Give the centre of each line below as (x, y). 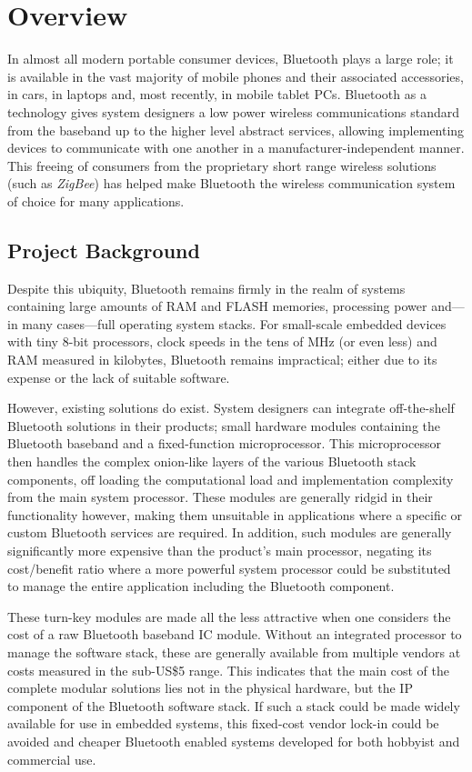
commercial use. (52, 759)
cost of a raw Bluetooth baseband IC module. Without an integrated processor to (235, 634)
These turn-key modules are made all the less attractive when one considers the (229, 616)
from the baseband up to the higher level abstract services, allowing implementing (236, 130)
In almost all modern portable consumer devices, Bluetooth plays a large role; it (231, 59)
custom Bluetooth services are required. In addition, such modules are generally (230, 532)
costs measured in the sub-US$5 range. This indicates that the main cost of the (228, 670)
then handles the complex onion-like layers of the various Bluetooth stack (212, 461)
